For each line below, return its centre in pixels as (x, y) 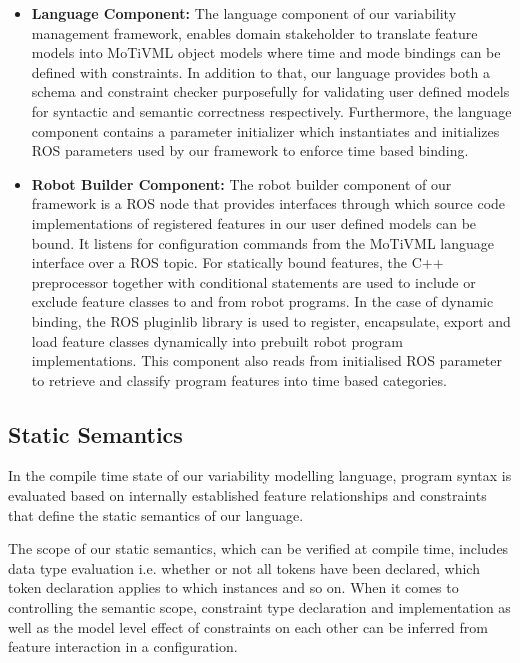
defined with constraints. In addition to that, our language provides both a (260, 71)
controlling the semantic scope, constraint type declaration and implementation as (259, 607)
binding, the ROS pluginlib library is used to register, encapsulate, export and (271, 320)
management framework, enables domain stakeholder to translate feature (254, 32)
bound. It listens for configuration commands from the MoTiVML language (262, 242)
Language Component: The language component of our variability (244, 13)
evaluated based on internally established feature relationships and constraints (247, 495)
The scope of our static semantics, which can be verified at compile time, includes (258, 548)
